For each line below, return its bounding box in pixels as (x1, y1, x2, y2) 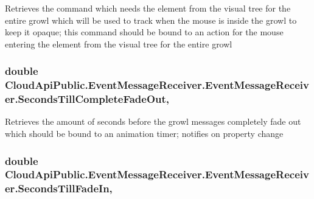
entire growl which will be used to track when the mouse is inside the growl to (5, 13, 297, 26)
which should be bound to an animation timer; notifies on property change (5, 127, 284, 140)
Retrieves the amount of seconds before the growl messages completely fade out (5, 115, 301, 128)
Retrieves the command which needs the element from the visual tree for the (5, 2, 291, 14)
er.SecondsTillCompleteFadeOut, (5, 91, 170, 106)
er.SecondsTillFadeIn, (5, 181, 113, 196)
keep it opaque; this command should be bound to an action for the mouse (5, 26, 284, 38)
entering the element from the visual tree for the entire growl (5, 37, 232, 50)
